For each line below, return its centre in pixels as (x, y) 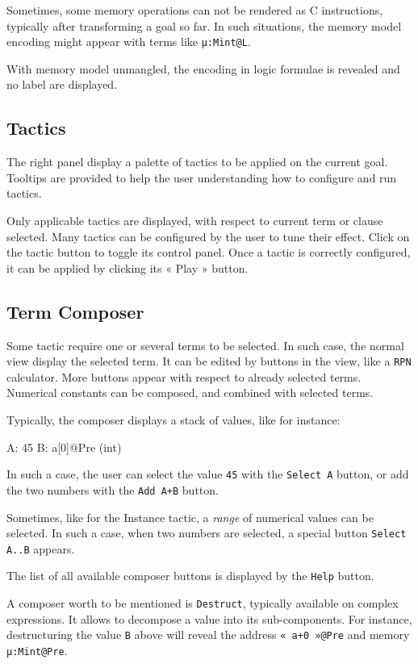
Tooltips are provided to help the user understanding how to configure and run (202, 177)
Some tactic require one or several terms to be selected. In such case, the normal (205, 345)
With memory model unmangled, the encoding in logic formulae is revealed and (203, 68)
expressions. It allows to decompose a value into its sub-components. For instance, (209, 618)
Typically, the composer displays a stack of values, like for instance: (173, 420)
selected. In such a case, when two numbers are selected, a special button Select (207, 533)
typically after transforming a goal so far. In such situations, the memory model (204, 25)
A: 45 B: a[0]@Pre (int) (64, 447)
